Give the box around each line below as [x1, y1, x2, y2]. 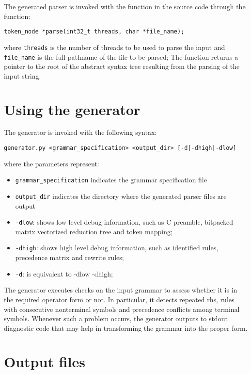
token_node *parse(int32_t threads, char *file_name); [4, 28, 185, 35]
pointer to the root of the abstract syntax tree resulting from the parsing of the [4, 61, 240, 71]
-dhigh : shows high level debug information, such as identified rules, [15, 243, 219, 253]
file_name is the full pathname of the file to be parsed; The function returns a [4, 51, 238, 62]
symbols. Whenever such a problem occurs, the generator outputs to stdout [4, 313, 228, 324]
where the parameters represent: [4, 158, 99, 168]
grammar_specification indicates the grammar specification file [15, 175, 207, 185]
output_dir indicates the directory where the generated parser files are [15, 191, 227, 201]
